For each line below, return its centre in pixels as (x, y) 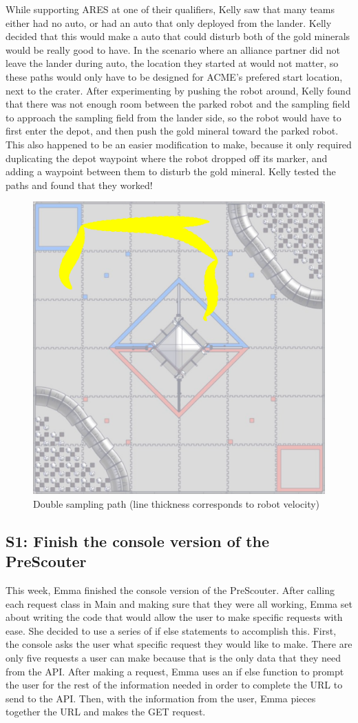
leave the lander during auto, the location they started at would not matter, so (172, 63)
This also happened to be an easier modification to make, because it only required (179, 144)
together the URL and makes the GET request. (106, 712)
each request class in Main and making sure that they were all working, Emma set (179, 603)
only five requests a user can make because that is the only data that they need (173, 658)
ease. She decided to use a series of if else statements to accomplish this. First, (171, 630)
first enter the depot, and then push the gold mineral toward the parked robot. (172, 131)
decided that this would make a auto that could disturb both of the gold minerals (178, 36)
